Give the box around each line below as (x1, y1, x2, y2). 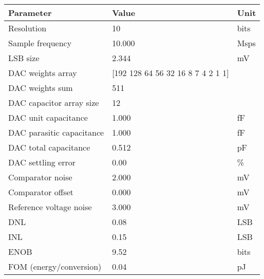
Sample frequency (8, 37, 72, 49)
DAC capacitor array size (8, 97, 99, 108)
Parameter (8, 7, 52, 18)
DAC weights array (8, 67, 77, 79)
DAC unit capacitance (8, 111, 88, 123)
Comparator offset (8, 186, 73, 198)
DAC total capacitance (8, 141, 90, 153)
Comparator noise (8, 171, 72, 183)
